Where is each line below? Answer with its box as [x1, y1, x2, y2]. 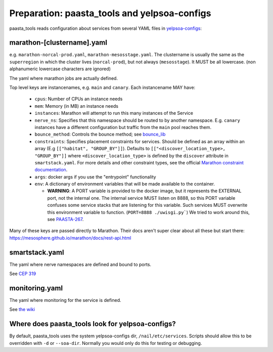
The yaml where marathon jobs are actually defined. [9, 75, 118, 81]
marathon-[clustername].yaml [9, 38, 107, 47]
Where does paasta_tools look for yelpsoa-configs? [9, 320, 176, 328]
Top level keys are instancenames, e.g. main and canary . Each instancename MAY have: [9, 84, 196, 91]
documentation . [34, 167, 68, 173]
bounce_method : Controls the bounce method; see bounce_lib [34, 131, 166, 138]
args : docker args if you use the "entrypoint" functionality [34, 173, 156, 180]
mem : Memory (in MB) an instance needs [34, 103, 119, 109]
